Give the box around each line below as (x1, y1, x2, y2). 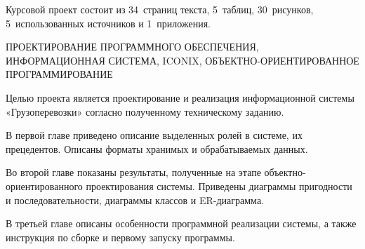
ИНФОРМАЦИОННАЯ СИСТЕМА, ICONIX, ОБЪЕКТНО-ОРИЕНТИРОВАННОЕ (6, 53, 359, 67)
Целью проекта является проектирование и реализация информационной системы (6, 90, 354, 105)
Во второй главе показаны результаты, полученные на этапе (6, 165, 261, 180)
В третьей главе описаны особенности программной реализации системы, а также (6, 216, 357, 231)
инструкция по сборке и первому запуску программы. (6, 229, 235, 244)
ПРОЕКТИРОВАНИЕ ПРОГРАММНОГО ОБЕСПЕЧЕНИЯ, (6, 39, 259, 54)
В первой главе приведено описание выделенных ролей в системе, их (6, 128, 303, 142)
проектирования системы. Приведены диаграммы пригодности (86, 178, 352, 193)
